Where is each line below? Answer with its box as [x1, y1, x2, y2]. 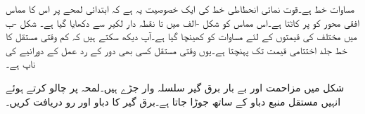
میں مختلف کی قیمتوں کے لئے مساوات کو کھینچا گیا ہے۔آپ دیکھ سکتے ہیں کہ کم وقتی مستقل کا [6, 29, 357, 44]
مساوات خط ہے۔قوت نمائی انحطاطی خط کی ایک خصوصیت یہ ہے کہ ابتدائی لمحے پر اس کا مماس [6, 1, 354, 15]
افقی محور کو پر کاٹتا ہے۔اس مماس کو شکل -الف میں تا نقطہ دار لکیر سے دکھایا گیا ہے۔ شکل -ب [6, 15, 359, 30]
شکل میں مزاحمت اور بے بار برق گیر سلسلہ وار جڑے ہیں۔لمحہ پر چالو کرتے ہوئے [6, 80, 345, 94]
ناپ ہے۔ [6, 56, 36, 71]
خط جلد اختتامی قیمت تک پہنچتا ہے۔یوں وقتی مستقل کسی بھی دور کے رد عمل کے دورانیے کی [6, 42, 347, 57]
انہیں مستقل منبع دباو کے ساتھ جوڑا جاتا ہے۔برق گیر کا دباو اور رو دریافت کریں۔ [6, 94, 341, 108]
